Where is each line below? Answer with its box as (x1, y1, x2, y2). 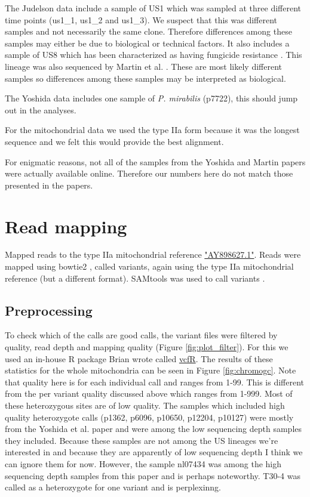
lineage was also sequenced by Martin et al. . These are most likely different (5, 60, 282, 72)
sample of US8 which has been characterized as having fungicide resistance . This (5, 48, 302, 61)
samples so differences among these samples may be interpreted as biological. (5, 72, 286, 84)
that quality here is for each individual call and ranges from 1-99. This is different (5, 375, 305, 388)
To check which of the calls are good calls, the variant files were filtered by (5, 329, 278, 341)
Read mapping (5, 214, 127, 238)
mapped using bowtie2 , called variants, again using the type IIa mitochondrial (5, 260, 294, 273)
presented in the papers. (5, 178, 93, 191)
